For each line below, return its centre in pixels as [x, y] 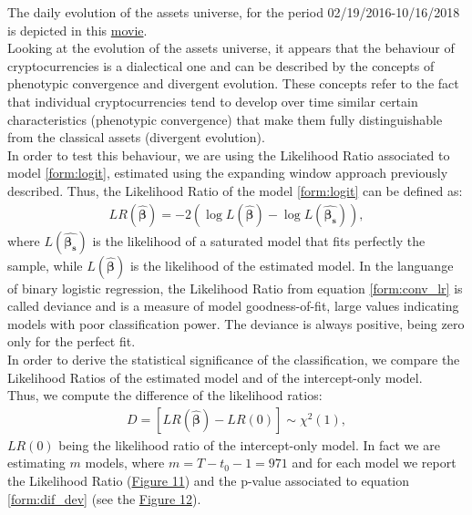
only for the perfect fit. [72, 341]
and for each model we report [374, 463]
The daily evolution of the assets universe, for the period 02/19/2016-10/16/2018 [234, 12]
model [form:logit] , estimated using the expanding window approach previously [228, 173]
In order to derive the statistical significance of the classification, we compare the [234, 359]
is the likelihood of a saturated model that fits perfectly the [259, 240]
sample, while [45, 265]
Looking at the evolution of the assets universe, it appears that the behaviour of [231, 48]
